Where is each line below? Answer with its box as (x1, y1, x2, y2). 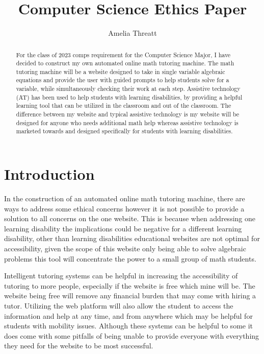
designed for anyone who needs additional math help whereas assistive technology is (16, 118, 239, 127)
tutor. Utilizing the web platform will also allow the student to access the (4, 300, 233, 311)
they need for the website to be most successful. (4, 340, 153, 351)
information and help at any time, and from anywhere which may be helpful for (4, 310, 253, 321)
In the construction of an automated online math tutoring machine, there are (4, 193, 245, 204)
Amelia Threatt (108, 28, 157, 38)
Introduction (4, 163, 95, 184)
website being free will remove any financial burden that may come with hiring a (4, 290, 256, 301)
